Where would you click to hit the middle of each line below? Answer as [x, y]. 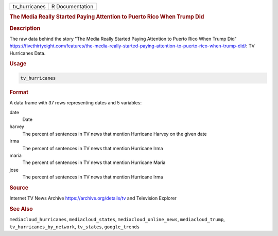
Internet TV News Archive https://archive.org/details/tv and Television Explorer [93, 198]
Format [19, 92]
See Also [21, 209]
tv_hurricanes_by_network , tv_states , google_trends [75, 227]
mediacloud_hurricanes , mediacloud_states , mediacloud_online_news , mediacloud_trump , [117, 220]
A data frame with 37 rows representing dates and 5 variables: [75, 103]
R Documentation [73, 6]
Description [25, 28]
